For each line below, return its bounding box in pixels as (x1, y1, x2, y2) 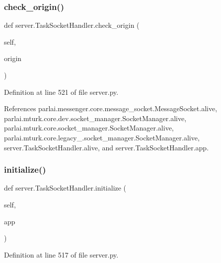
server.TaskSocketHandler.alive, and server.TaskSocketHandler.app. (4, 142, 209, 152)
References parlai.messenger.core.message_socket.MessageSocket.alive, (4, 103, 218, 114)
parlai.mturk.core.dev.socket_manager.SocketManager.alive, (4, 113, 187, 123)
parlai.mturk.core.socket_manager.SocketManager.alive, (4, 123, 174, 133)
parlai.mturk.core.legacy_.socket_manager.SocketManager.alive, (4, 132, 200, 142)
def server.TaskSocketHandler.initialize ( (4, 183, 127, 193)
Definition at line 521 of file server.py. (4, 86, 119, 97)
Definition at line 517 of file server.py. (4, 249, 119, 260)
